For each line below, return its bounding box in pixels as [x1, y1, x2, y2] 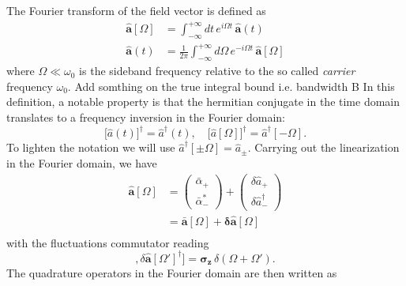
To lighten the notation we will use [6, 139, 175, 156]
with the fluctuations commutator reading [6, 234, 209, 250]
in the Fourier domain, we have [6, 154, 157, 171]
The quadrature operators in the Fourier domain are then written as [6, 264, 337, 280]
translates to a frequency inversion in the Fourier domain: [6, 109, 285, 126]
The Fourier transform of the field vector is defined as [6, 2, 266, 18]
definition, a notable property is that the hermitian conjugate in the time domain [6, 93, 400, 110]
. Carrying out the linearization [247, 139, 400, 156]
